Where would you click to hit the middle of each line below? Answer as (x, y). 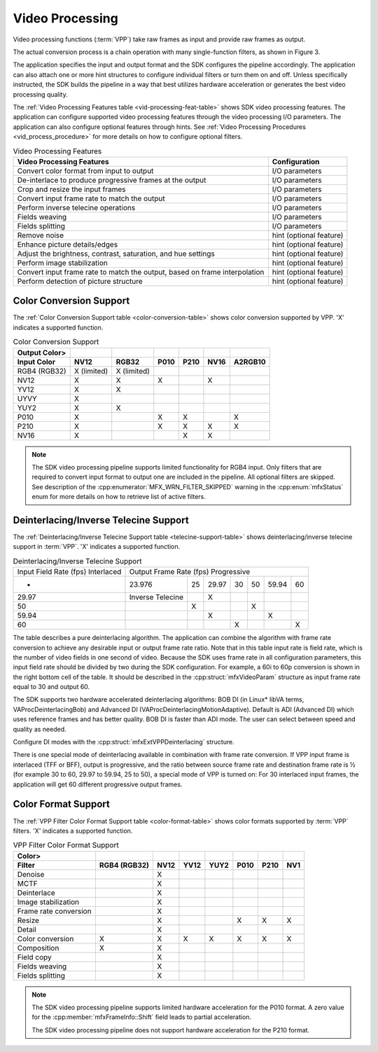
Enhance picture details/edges (68, 244)
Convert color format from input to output (85, 170)
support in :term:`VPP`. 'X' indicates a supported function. (97, 547)
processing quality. (40, 94)
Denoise (31, 874)
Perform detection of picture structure (80, 281)
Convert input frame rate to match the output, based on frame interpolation (141, 272)
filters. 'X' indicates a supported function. (73, 831)
